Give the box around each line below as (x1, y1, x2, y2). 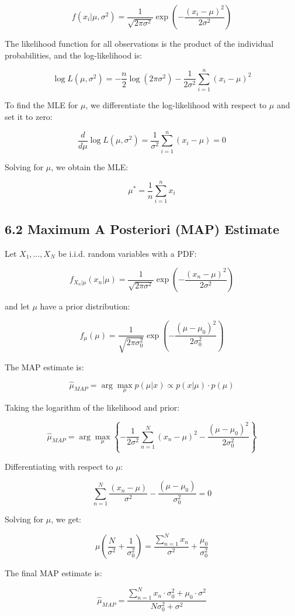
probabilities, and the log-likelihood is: (5, 49, 143, 61)
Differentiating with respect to (5, 460, 113, 472)
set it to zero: (5, 110, 53, 122)
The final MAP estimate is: (5, 567, 102, 579)
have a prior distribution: (40, 300, 130, 312)
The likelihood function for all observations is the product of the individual (5, 37, 274, 49)
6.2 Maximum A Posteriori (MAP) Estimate (5, 219, 279, 238)
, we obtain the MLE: (51, 160, 129, 173)
